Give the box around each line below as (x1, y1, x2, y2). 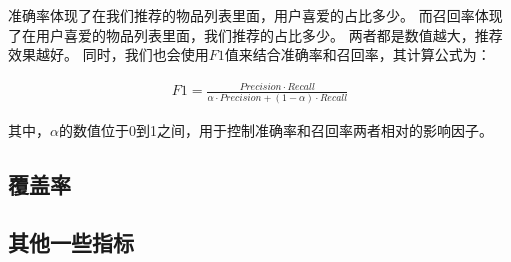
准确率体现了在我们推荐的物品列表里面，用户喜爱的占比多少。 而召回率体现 (8, 5, 503, 25)
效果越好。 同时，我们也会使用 (8, 44, 209, 65)
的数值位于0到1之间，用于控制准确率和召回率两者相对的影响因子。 (58, 119, 493, 140)
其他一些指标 (8, 227, 134, 258)
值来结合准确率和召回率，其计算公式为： (224, 44, 491, 65)
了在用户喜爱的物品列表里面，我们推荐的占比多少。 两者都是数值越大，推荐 (8, 24, 503, 45)
